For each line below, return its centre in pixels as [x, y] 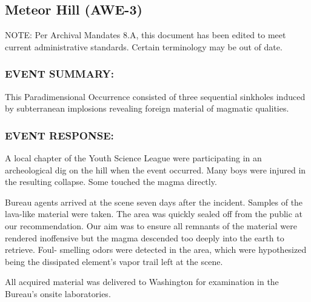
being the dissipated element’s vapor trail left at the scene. [114, 261]
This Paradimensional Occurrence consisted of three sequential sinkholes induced [155, 96]
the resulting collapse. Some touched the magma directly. [111, 182]
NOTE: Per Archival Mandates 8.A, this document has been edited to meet [145, 35]
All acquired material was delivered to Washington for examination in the [142, 282]
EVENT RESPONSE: [59, 135]
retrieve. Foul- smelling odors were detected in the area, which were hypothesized [156, 250]
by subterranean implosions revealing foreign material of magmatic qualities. [147, 108]
